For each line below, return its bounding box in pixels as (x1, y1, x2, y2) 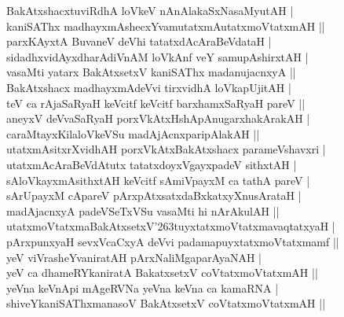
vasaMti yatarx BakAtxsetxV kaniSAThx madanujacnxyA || (6, 64, 296, 80)
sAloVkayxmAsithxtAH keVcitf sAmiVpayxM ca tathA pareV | (6, 171, 310, 188)
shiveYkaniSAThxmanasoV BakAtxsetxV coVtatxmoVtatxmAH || (6, 295, 326, 311)
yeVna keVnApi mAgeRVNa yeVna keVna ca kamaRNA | (6, 279, 279, 296)
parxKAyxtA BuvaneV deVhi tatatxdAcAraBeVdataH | (6, 33, 272, 50)
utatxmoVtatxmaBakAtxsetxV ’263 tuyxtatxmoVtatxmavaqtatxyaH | (6, 218, 335, 234)
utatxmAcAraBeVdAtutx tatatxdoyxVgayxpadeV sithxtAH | (6, 156, 297, 172)
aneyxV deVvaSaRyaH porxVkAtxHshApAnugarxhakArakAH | (6, 110, 310, 127)
